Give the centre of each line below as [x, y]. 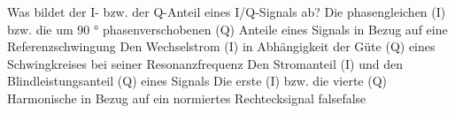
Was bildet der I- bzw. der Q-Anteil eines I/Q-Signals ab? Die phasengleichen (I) [227, 11]
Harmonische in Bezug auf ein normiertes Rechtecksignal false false [187, 98]
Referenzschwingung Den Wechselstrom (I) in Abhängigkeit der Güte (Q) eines [221, 46]
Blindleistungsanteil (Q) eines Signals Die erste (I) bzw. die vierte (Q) [197, 81]
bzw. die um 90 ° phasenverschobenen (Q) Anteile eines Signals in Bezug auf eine [227, 29]
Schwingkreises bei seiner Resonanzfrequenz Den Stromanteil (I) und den [205, 63]
